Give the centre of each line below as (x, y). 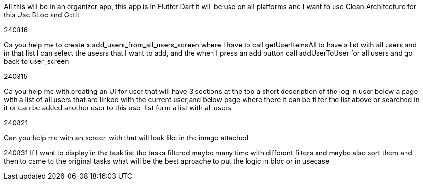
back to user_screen (36, 61)
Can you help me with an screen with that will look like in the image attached (126, 138)
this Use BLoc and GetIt (42, 15)
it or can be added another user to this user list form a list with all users (118, 108)
